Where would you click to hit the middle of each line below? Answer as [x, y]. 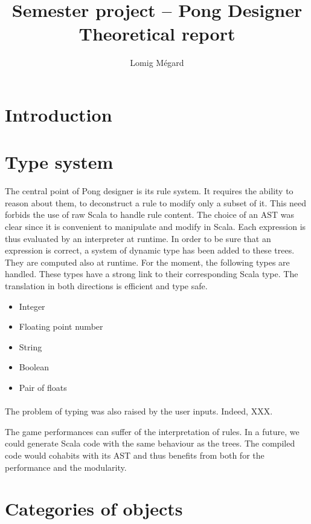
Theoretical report [157, 34]
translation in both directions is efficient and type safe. [106, 285]
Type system [59, 162]
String [30, 346]
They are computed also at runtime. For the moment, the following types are [147, 262]
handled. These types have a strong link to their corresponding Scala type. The [152, 274]
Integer [32, 306]
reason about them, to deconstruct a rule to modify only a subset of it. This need [156, 202]
